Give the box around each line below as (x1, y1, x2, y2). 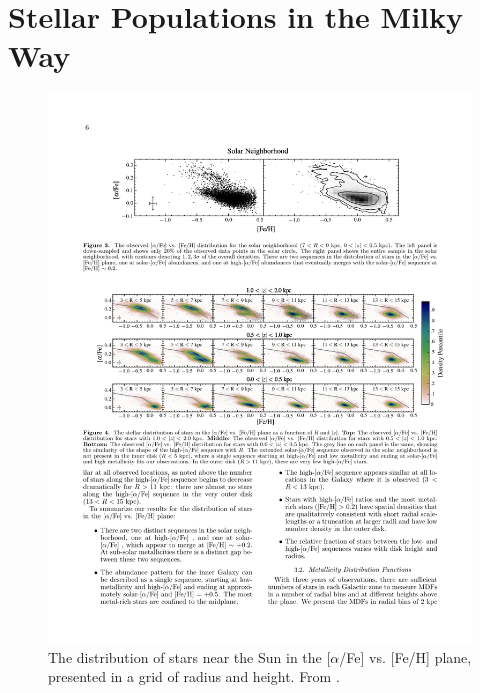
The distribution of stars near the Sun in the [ (48, 646, 331, 667)
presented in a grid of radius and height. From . (48, 666, 340, 687)
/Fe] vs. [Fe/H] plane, (339, 646, 472, 667)
